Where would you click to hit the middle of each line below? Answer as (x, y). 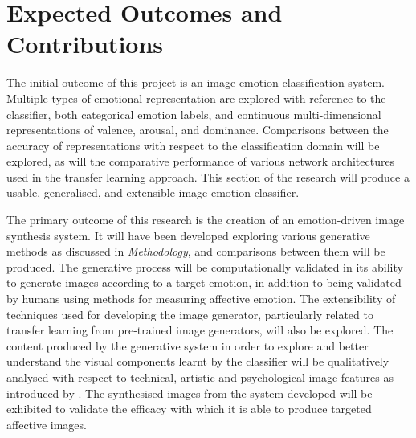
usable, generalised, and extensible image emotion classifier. (153, 192)
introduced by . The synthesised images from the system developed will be (190, 393)
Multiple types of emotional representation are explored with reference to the (196, 98)
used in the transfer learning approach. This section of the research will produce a (208, 176)
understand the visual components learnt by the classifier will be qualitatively (198, 361)
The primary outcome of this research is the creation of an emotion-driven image (206, 220)
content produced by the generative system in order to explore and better (188, 345)
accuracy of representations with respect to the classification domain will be (193, 145)
